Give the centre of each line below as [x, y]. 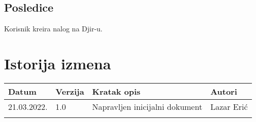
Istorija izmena [58, 63]
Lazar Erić [229, 106]
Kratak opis [116, 91]
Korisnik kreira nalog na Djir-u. [53, 29]
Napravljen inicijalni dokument [147, 106]
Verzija [70, 91]
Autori [224, 91]
